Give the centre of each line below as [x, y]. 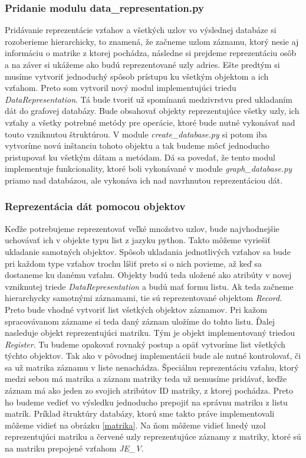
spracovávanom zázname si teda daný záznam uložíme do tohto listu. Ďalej [140, 321]
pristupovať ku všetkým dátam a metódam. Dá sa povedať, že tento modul [140, 157]
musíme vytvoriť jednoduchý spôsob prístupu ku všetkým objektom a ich [137, 76]
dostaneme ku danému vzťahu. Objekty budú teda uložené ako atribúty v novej [148, 275]
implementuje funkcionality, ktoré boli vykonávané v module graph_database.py [149, 169]
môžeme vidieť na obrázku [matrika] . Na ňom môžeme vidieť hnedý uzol [135, 425]
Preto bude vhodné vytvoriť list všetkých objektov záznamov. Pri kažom [136, 309]
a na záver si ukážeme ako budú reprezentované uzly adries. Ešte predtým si [142, 64]
